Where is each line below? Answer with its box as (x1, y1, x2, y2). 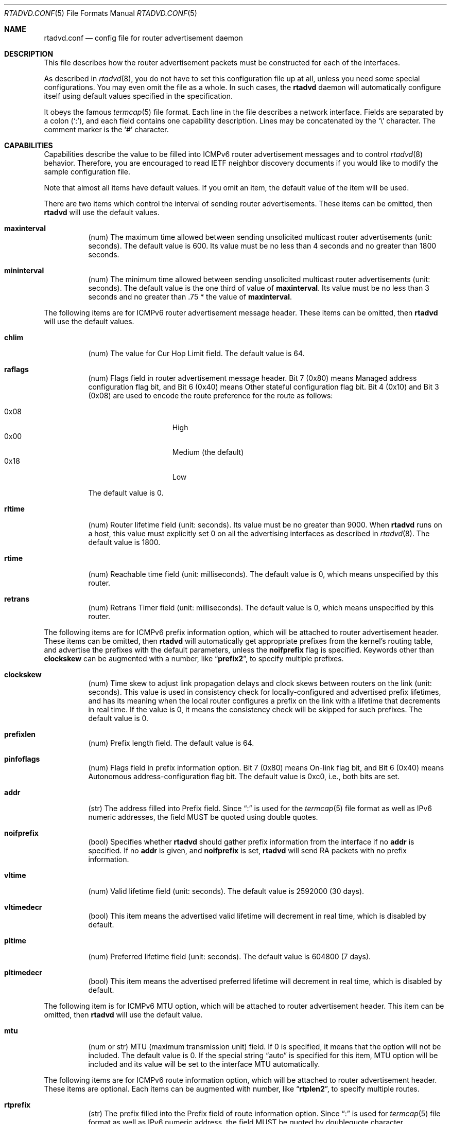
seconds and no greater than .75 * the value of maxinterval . (88, 292, 292, 301)
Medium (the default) (172, 448, 244, 456)
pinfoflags (4, 754, 40, 763)
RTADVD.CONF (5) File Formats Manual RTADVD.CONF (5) (4, 9, 197, 17)
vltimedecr (4, 903, 42, 911)
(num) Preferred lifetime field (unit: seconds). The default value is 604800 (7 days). (88, 952, 371, 961)
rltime (4, 504, 25, 513)
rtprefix (4, 1100, 31, 1109)
